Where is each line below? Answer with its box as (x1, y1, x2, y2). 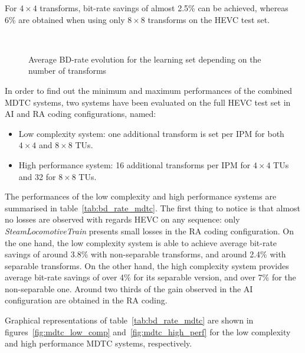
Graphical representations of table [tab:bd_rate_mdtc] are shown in (5, 314, 254, 326)
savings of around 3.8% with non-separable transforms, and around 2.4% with (5, 248, 286, 260)
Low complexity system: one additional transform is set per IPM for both (18, 127, 284, 139)
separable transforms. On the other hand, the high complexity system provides (5, 259, 289, 272)
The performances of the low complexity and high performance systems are (5, 190, 277, 202)
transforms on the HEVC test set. (147, 13, 270, 25)
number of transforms (28, 64, 107, 77)
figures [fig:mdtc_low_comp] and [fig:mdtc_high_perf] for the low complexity (5, 325, 291, 338)
